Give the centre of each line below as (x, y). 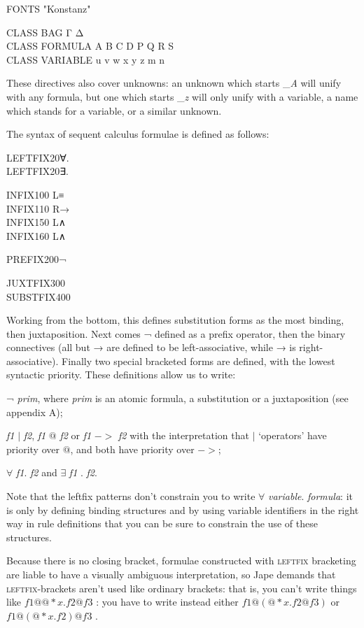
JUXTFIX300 (36, 282)
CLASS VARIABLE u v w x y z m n (86, 59)
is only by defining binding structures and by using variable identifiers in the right (183, 509)
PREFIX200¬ (36, 259)
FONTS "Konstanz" (49, 8)
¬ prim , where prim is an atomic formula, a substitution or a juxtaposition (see (177, 398)
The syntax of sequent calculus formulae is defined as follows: (138, 134)
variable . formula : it (310, 496)
